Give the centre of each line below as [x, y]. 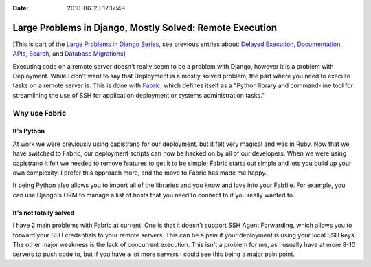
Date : [21, 8]
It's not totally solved [44, 213]
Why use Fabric [40, 113]
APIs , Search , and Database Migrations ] [69, 54]
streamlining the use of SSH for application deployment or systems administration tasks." [139, 95]
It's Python [29, 131]
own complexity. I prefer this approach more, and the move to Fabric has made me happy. [140, 173]
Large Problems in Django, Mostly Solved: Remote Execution [145, 28]
